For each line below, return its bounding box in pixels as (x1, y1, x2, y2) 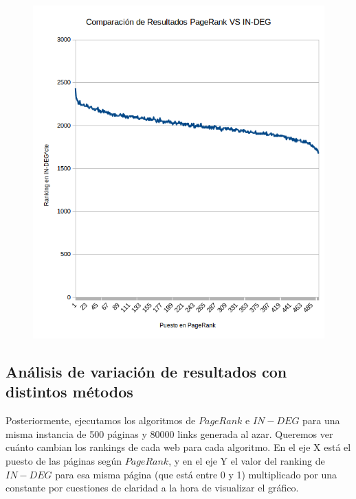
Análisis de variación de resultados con (5, 360, 287, 382)
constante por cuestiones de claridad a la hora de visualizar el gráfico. (5, 480, 299, 495)
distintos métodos (5, 381, 133, 402)
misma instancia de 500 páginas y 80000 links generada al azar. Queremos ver (5, 426, 333, 441)
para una (302, 413, 340, 428)
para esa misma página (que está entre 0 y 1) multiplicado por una (55, 467, 337, 481)
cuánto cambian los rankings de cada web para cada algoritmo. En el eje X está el (5, 440, 351, 454)
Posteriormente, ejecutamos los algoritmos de (5, 413, 196, 428)
